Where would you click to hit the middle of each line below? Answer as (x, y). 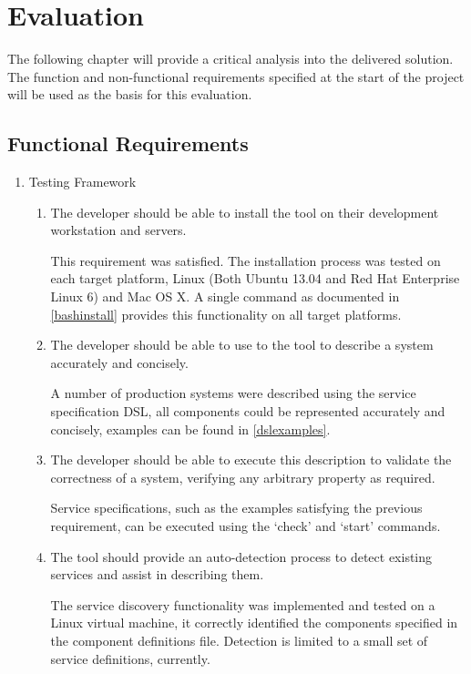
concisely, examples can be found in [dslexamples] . (190, 429)
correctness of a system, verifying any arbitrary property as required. (243, 477)
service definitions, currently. (130, 658)
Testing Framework (82, 182)
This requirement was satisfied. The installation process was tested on (246, 260)
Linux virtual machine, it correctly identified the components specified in (254, 623)
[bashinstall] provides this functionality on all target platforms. (226, 314)
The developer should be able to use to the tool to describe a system (242, 345)
